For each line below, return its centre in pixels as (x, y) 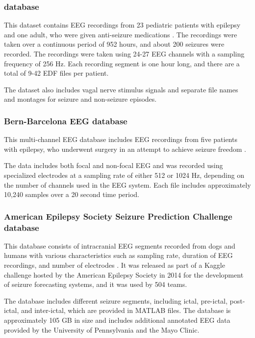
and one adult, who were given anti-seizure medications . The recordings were (121, 34)
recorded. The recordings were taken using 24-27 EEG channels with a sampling (124, 54)
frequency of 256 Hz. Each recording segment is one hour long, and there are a (122, 63)
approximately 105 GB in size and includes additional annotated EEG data (117, 320)
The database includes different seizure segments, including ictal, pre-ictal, (116, 300)
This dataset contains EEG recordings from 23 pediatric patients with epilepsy (122, 25)
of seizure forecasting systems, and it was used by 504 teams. (96, 284)
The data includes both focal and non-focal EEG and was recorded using (114, 165)
